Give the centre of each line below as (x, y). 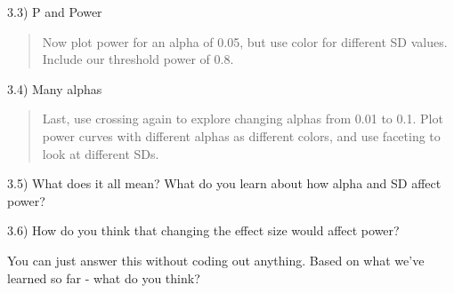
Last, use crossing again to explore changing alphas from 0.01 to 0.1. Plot (243, 119)
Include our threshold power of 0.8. (138, 59)
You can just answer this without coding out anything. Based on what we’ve (216, 260)
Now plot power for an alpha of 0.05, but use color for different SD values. (245, 41)
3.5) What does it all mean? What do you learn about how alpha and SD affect (224, 183)
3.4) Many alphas (55, 88)
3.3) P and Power (55, 12)
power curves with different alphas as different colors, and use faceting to (241, 135)
